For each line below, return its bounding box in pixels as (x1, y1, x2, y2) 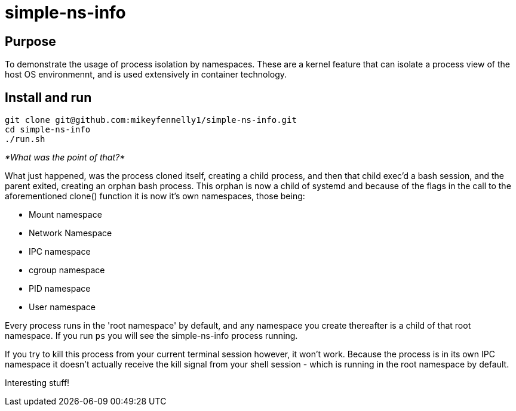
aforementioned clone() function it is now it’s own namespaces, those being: (5, 191, 305, 202)
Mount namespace (29, 209, 102, 220)
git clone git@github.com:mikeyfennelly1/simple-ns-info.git (5, 115, 297, 125)
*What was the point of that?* (5, 152, 125, 163)
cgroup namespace (29, 265, 105, 276)
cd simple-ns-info (5, 125, 91, 135)
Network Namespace (29, 228, 112, 239)
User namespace (29, 302, 96, 313)
